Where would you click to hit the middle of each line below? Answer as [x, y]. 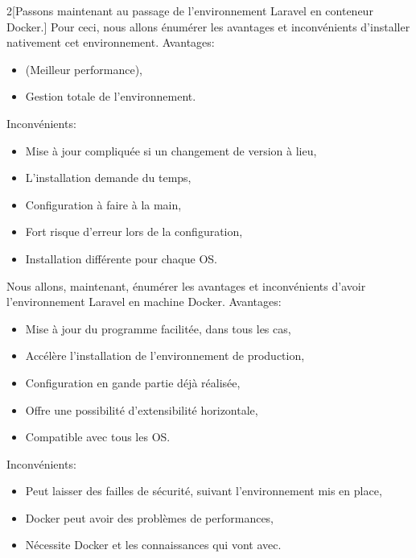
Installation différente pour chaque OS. [121, 258]
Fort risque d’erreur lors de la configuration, [134, 231]
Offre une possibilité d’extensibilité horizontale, [142, 409]
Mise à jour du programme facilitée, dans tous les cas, [158, 328]
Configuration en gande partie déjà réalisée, [133, 382]
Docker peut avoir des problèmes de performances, [150, 517]
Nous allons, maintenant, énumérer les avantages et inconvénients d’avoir [186, 285]
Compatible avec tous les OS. [98, 437]
